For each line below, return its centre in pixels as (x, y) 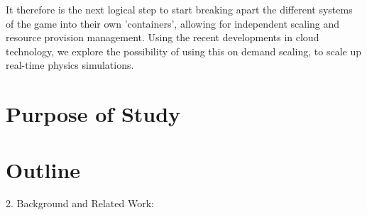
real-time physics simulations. (70, 65)
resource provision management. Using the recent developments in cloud (163, 37)
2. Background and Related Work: (80, 203)
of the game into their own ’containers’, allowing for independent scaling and (173, 23)
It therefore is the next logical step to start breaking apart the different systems (179, 9)
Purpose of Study (93, 114)
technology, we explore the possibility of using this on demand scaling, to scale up (184, 51)
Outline (43, 169)
